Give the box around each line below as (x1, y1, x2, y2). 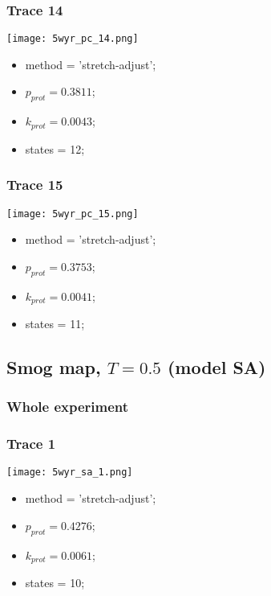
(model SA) (167, 355, 266, 380)
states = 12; (25, 140, 85, 157)
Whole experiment (6, 397, 129, 417)
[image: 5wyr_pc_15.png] (6, 208, 139, 220)
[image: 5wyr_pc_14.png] (6, 33, 139, 45)
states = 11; (25, 315, 85, 332)
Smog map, (6, 355, 101, 380)
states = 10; (25, 573, 85, 590)
